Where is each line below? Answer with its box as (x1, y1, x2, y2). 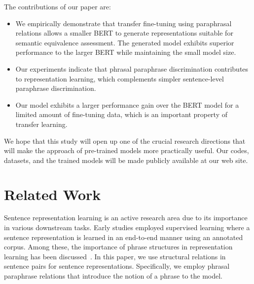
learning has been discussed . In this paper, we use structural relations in (4, 251, 226, 261)
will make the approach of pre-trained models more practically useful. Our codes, (4, 145, 249, 156)
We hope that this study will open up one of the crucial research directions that (4, 135, 246, 146)
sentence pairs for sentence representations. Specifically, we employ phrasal (4, 261, 230, 271)
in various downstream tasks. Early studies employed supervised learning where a (4, 222, 250, 233)
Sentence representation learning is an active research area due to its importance (4, 212, 248, 223)
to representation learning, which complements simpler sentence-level (15, 73, 224, 83)
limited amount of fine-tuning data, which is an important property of (15, 109, 227, 120)
